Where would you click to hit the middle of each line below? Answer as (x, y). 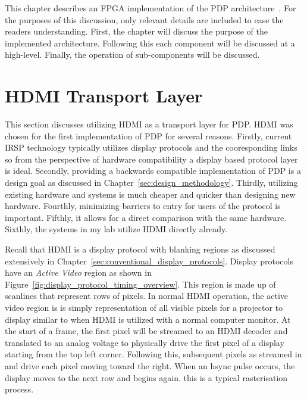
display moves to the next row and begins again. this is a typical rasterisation (146, 377)
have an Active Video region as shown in (78, 272)
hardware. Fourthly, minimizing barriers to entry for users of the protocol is (143, 206)
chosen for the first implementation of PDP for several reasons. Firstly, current (148, 135)
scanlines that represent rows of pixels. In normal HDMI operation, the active (146, 296)
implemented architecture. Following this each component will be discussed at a (150, 43)
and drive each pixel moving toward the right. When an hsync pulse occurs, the (150, 365)
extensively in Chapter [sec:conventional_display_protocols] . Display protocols (149, 261)
